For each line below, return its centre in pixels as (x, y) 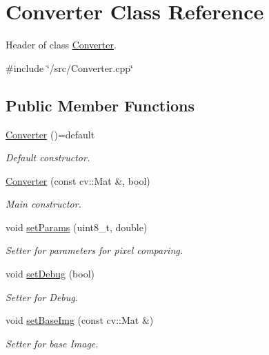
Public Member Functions (100, 105)
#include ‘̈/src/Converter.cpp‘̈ (69, 67)
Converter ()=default (50, 134)
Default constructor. (48, 157)
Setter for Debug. (42, 297)
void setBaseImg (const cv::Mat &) (80, 320)
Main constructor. (43, 204)
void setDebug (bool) (50, 274)
